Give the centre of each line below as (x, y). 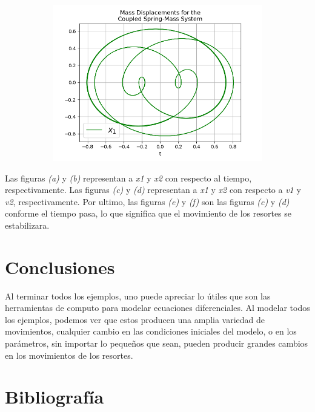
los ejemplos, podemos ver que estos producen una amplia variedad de (135, 319)
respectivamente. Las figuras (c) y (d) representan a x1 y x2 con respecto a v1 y (153, 190)
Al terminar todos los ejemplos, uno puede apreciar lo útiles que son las (138, 296)
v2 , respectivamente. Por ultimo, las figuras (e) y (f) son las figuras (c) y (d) (147, 201)
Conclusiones (60, 266)
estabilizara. (27, 225)
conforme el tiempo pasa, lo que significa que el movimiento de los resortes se (148, 213)
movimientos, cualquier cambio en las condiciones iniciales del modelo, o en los (151, 331)
